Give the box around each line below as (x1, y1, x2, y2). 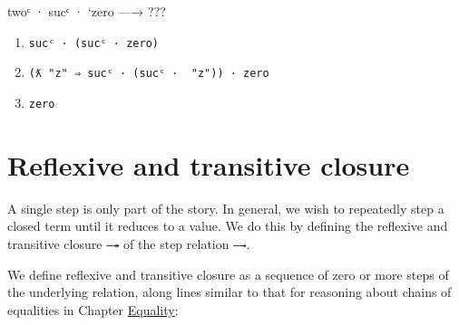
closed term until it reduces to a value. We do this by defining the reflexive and (7, 216, 448, 235)
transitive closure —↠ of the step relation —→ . (7, 234, 250, 253)
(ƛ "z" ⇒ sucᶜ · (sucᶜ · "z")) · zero (28, 67, 269, 81)
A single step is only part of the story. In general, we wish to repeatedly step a (7, 198, 444, 217)
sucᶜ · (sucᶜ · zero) (28, 36, 159, 50)
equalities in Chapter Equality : (7, 300, 179, 319)
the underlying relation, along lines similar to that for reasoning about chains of (7, 282, 452, 301)
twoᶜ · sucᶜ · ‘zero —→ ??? (7, 2, 166, 20)
